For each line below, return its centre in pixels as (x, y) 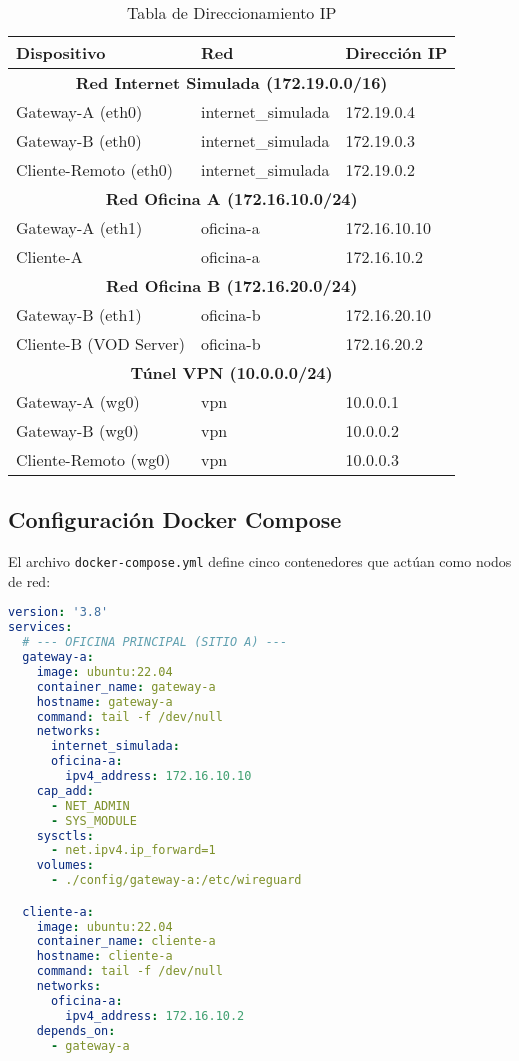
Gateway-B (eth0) (79, 140)
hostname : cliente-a (104, 956)
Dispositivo (61, 52)
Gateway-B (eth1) (79, 314)
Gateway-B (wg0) (77, 430)
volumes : (65, 865)
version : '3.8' (58, 612)
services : (40, 627)
